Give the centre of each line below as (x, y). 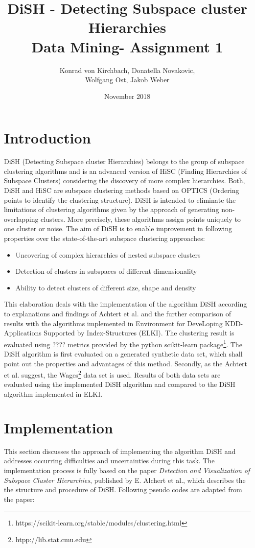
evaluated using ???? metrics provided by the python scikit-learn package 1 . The (123, 343)
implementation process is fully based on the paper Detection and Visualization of (127, 470)
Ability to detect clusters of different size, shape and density (106, 287)
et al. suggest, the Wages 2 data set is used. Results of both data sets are (112, 374)
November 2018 (127, 96)
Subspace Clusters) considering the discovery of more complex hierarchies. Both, (125, 180)
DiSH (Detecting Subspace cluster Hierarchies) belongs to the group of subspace (124, 161)
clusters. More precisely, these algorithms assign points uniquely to (141, 219)
